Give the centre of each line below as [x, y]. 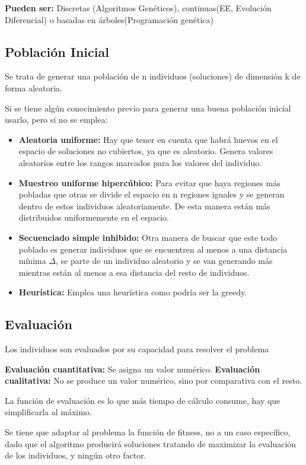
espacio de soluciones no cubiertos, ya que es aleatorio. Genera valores [146, 151]
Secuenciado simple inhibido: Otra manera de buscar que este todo [148, 237]
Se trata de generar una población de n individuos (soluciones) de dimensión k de [153, 76]
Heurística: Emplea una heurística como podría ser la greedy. [133, 292]
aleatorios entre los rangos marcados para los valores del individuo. [140, 162]
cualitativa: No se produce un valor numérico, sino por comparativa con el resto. [154, 380]
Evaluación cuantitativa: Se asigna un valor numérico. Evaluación [133, 369]
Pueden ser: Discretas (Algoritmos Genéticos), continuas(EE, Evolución [138, 8]
